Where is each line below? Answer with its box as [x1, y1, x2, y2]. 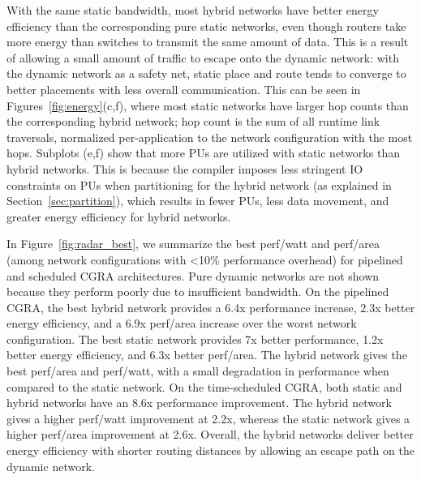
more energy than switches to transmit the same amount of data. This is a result [6, 33, 409, 50]
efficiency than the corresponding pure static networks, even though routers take [6, 17, 406, 34]
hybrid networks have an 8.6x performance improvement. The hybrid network [6, 394, 392, 411]
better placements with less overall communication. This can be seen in [6, 80, 361, 97]
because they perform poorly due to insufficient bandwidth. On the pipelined [6, 283, 389, 300]
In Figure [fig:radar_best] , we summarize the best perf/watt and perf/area [6, 235, 380, 252]
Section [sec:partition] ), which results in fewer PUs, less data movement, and [6, 192, 389, 209]
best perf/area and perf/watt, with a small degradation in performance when [6, 362, 389, 379]
